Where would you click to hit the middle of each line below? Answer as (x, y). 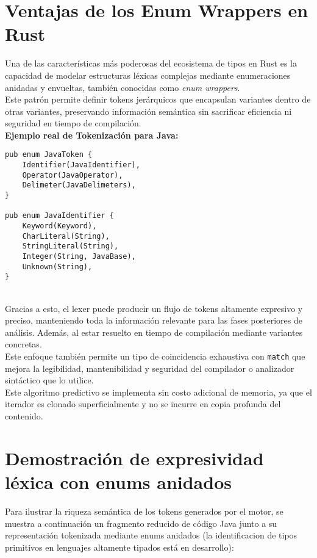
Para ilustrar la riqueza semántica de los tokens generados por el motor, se (144, 511)
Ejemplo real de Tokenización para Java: (92, 135)
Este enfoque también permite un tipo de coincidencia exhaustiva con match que (155, 356)
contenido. (24, 416)
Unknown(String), (57, 266)
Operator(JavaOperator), (73, 175)
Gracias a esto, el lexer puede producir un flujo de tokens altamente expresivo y (154, 308)
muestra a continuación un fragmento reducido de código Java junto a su (141, 523)
